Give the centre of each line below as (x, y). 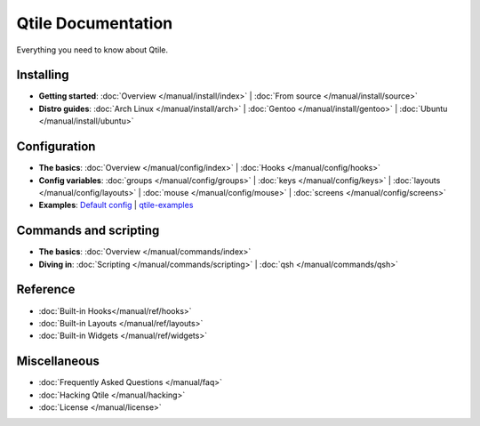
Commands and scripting (88, 231)
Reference (46, 289)
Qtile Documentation (95, 23)
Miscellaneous (58, 362)
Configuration (56, 147)
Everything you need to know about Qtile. (92, 50)
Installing (43, 75)
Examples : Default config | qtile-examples (116, 205)
